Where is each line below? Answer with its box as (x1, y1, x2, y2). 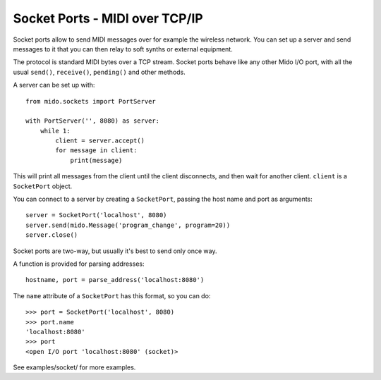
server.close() (25, 231, 78, 239)
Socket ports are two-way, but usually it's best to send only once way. (13, 247, 217, 255)
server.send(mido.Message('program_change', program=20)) (25, 221, 231, 229)
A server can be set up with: (13, 81, 95, 90)
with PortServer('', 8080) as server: (25, 117, 160, 125)
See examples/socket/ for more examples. (13, 363, 136, 372)
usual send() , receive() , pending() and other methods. (13, 68, 186, 76)
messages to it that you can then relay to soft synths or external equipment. (13, 44, 233, 53)
